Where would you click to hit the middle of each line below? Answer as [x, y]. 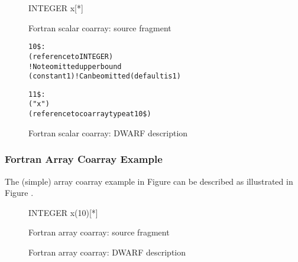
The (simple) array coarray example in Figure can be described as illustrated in [149, 181]
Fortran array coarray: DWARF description [107, 252]
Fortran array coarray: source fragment [99, 232]
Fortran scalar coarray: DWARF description [108, 132]
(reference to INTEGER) [71, 56]
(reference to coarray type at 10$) [90, 114]
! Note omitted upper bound [75, 66]
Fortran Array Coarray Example [84, 159]
